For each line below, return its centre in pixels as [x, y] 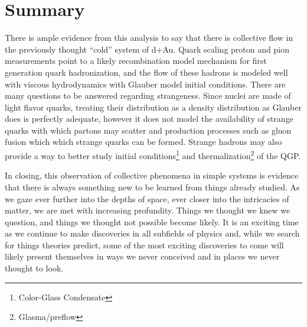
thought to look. [34, 268]
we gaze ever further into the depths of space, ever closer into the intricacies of [147, 198]
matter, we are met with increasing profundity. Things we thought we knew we [148, 210]
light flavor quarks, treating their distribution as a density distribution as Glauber [153, 107]
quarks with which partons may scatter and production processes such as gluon [148, 130]
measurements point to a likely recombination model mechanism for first [136, 61]
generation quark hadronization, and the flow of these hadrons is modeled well [146, 72]
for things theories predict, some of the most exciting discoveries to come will [144, 245]
